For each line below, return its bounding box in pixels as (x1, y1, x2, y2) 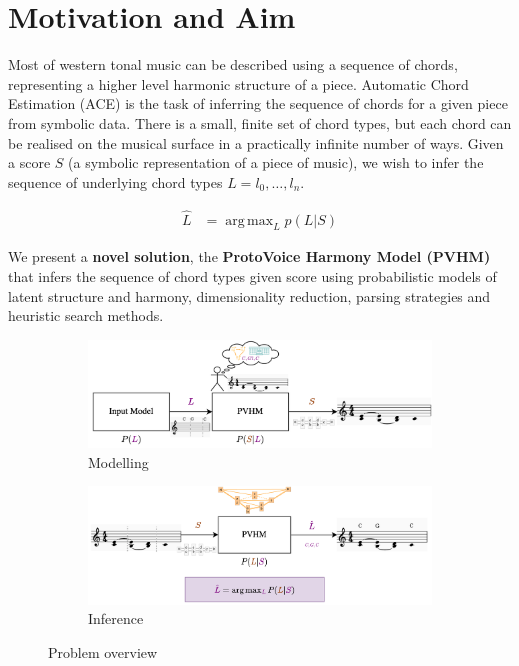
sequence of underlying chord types (8, 171, 223, 192)
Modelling (88, 451, 149, 472)
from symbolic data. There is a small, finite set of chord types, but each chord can (8, 112, 512, 133)
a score (8, 152, 51, 173)
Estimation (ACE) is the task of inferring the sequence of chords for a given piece (8, 93, 508, 114)
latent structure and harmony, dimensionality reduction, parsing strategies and (8, 285, 491, 306)
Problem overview (48, 641, 158, 662)
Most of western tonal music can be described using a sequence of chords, (8, 54, 458, 75)
